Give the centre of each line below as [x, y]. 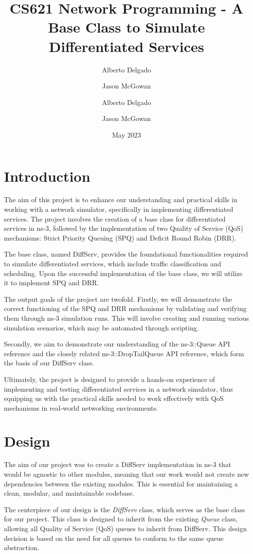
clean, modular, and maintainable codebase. [69, 493]
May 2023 [126, 134]
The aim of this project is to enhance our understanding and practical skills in [121, 199]
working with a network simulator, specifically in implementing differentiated [119, 209]
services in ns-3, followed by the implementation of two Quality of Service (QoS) [124, 228]
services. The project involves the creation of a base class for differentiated [115, 218]
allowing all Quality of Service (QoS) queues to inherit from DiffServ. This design [126, 528]
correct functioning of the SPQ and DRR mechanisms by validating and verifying [125, 308]
